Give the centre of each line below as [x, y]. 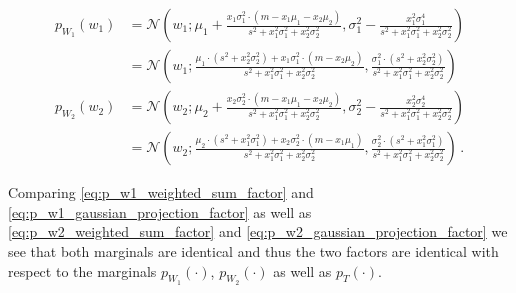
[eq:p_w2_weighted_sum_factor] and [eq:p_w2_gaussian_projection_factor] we [258, 231]
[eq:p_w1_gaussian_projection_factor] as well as [160, 211]
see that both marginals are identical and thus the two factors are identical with [253, 250]
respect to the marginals [82, 270]
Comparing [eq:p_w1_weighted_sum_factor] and [161, 192]
